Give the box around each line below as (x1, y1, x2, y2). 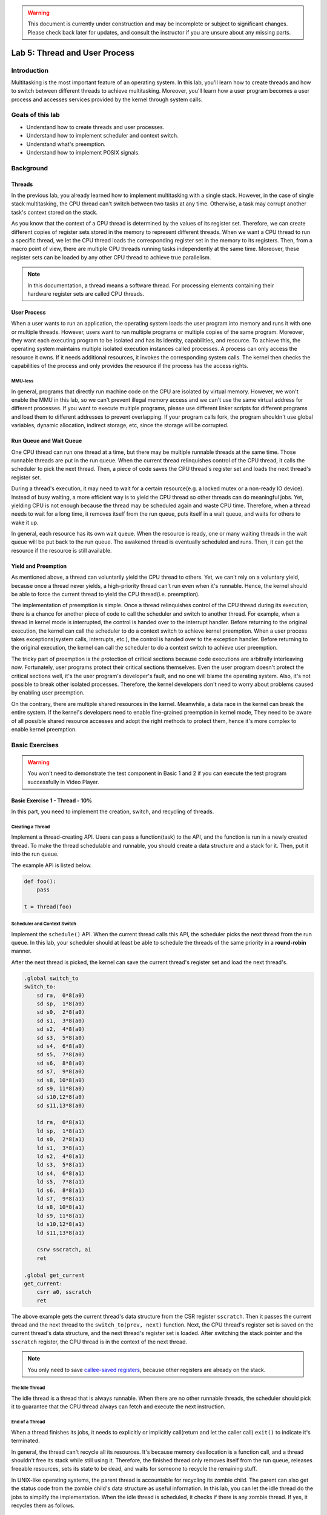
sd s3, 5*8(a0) (36, 1034, 85, 1041)
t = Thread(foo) (24, 903, 73, 910)
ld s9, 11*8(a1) (36, 1212, 85, 1219)
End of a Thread (11, 1419, 45, 1425)
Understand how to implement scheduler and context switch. (26, 132, 179, 139)
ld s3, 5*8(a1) (36, 1161, 85, 1168)
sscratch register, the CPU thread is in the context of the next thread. (11, 1338, 188, 1345)
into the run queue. (11, 850, 59, 857)
